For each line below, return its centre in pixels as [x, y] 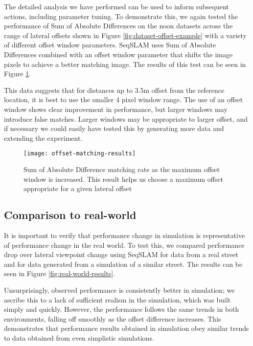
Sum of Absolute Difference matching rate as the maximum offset [122, 169]
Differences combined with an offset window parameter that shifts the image [118, 54]
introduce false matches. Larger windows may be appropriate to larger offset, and [126, 119]
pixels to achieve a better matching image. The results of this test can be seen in [125, 64]
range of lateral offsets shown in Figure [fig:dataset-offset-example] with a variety [125, 35]
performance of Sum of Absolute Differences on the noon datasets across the [118, 26]
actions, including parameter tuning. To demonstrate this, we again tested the [121, 16]
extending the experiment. [43, 138]
